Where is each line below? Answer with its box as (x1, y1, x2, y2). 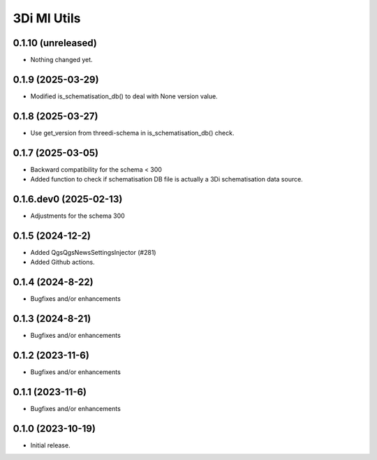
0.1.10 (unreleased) (13, 37, 98, 49)
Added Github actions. (30, 258, 95, 267)
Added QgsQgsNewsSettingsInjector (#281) (30, 248, 156, 256)
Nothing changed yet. (30, 56, 94, 64)
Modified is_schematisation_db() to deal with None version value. (30, 91, 218, 101)
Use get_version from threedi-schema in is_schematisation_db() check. (30, 128, 235, 137)
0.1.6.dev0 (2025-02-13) (13, 193, 123, 205)
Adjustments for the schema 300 (30, 212, 125, 220)
